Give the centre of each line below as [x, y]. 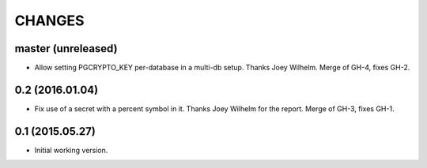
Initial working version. [71, 150]
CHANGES [49, 21]
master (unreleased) [66, 49]
